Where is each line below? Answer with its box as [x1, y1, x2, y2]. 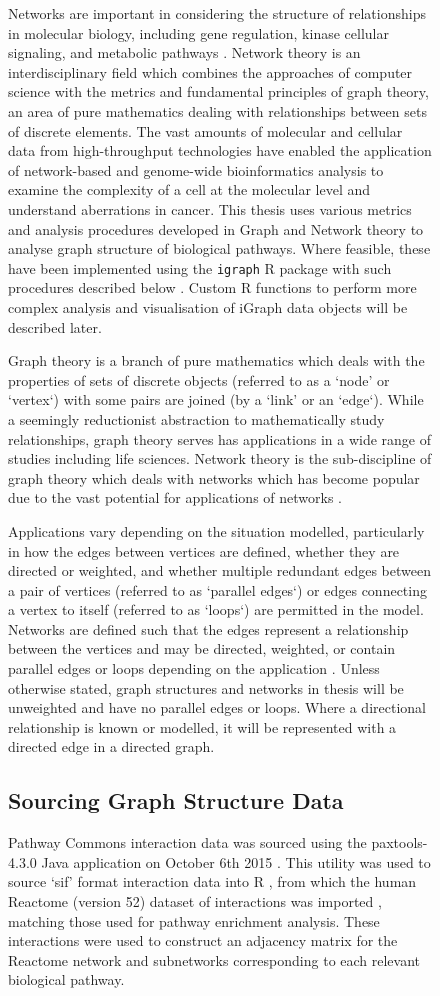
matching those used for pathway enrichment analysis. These [8, 910, 380, 931]
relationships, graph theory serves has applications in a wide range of [8, 428, 432, 449]
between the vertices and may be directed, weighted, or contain [8, 638, 396, 659]
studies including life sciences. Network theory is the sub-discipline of [8, 448, 432, 469]
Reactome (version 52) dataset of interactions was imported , [8, 891, 382, 912]
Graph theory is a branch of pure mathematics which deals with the [8, 350, 425, 371]
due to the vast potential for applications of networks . [8, 487, 342, 508]
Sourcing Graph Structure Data [8, 785, 344, 816]
